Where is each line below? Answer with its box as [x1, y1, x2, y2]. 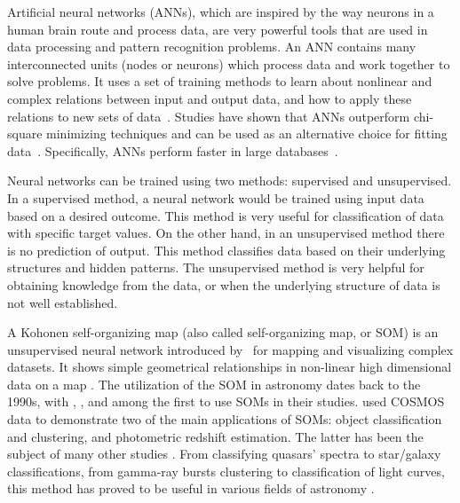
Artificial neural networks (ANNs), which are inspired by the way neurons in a [7, 3, 434, 20]
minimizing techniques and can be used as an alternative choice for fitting [46, 124, 448, 143]
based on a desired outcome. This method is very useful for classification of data [7, 206, 444, 224]
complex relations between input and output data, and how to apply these [7, 89, 412, 107]
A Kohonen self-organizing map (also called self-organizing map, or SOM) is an [7, 323, 439, 342]
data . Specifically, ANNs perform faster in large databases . [7, 141, 338, 160]
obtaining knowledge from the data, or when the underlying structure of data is [7, 275, 440, 294]
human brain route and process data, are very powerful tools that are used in [7, 20, 428, 38]
